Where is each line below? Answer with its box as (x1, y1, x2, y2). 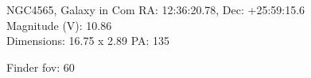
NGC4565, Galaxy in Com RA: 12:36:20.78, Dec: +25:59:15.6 (6, 2, 305, 17)
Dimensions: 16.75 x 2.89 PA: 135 (6, 32, 170, 49)
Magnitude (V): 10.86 (6, 17, 112, 33)
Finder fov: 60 (6, 58, 75, 75)
